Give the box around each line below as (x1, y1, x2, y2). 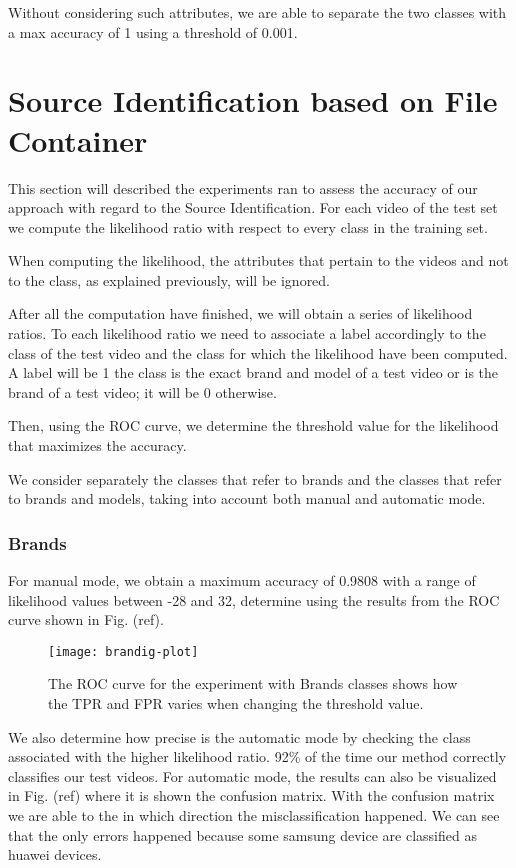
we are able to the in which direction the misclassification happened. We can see (8, 805, 500, 826)
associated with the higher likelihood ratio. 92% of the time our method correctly (8, 746, 507, 767)
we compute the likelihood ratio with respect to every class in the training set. (8, 216, 488, 237)
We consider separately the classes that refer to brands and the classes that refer (8, 468, 502, 489)
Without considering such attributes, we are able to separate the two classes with (8, 2, 507, 22)
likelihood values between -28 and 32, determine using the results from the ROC (8, 589, 500, 610)
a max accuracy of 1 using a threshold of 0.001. (8, 21, 298, 42)
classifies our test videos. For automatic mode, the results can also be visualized (8, 765, 497, 786)
